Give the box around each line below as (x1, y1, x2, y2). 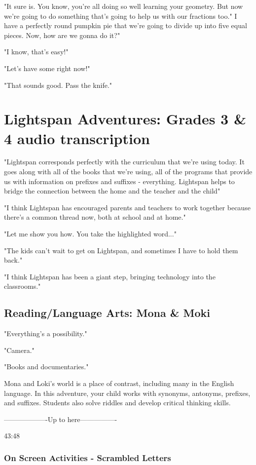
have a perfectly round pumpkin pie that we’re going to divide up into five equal (4, 20, 247, 31)
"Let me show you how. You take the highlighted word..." (4, 229, 177, 239)
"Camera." (4, 345, 35, 355)
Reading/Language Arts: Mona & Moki (4, 305, 211, 320)
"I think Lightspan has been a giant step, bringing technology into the (4, 271, 216, 281)
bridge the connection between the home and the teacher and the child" (4, 186, 220, 196)
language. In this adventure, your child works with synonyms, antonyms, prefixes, (4, 387, 251, 398)
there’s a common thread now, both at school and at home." (4, 212, 186, 222)
